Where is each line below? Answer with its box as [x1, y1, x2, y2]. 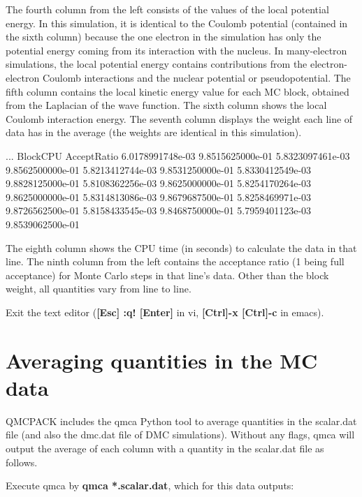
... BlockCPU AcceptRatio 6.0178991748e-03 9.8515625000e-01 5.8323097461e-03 [6, 148, 350, 163]
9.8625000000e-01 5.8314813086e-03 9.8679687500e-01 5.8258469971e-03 [6, 189, 312, 204]
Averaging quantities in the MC [6, 346, 318, 374]
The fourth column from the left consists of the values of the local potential [6, 2, 329, 16]
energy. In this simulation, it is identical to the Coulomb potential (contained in [6, 15, 348, 30]
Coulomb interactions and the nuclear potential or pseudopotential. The [42, 70, 351, 84]
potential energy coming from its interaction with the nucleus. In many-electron [6, 43, 347, 57]
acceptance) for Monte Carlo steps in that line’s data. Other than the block [6, 267, 329, 282]
